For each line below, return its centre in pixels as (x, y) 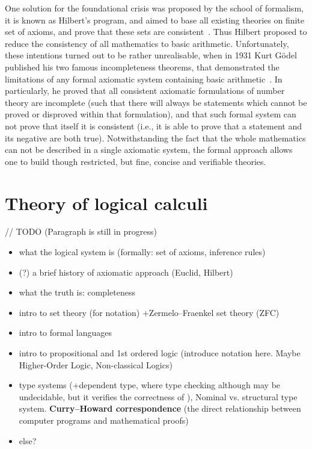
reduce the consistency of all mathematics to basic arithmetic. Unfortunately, (147, 43)
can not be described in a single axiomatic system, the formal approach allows (149, 150)
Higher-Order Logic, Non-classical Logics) (96, 364)
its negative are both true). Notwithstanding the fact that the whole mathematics (155, 138)
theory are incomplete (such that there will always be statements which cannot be (156, 102)
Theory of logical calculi (106, 203)
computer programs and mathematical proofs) (104, 420)
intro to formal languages (65, 333)
